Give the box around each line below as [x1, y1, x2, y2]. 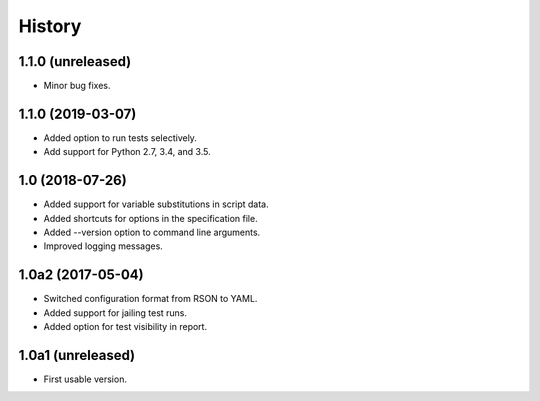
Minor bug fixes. [43, 80, 111, 92]
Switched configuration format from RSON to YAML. [43, 293, 258, 305]
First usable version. [43, 373, 127, 385]
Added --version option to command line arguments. [43, 226, 261, 239]
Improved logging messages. [43, 240, 164, 252]
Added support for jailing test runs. [43, 306, 188, 319]
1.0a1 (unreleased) [18, 346, 136, 364]
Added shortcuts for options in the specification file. [43, 212, 259, 224]
